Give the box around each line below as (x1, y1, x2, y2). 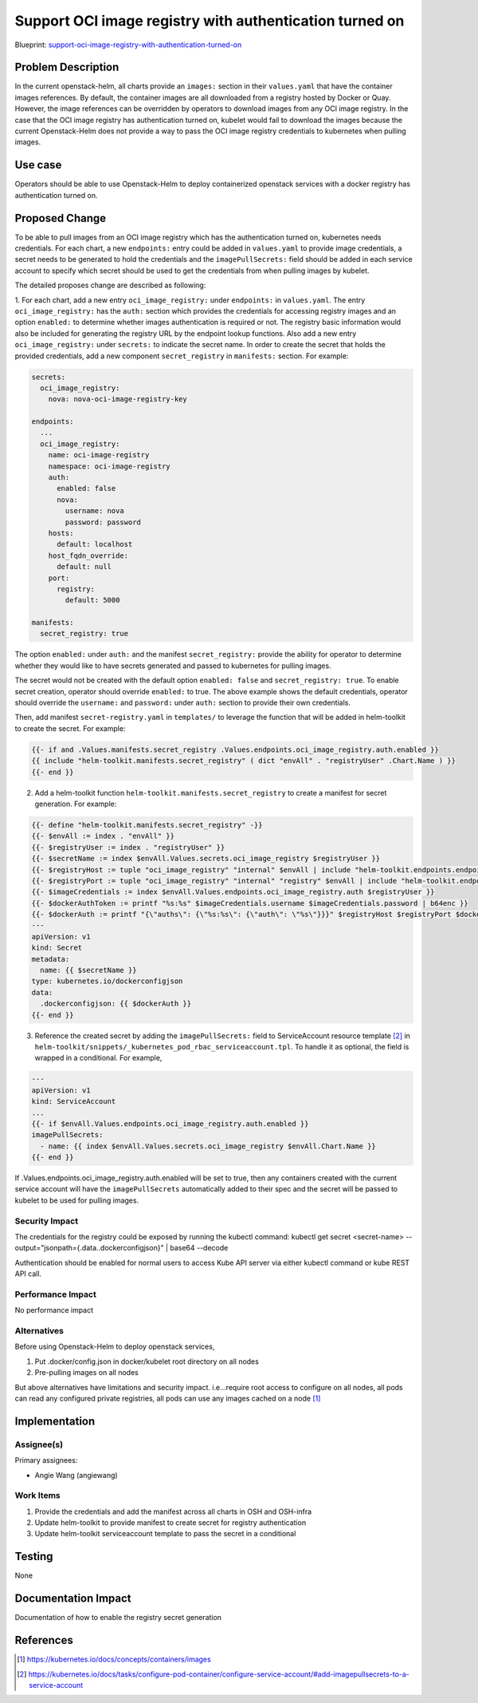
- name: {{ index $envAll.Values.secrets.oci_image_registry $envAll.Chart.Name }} (40, 1141, 376, 1151)
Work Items (14, 1490, 61, 1501)
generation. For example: (34, 799, 117, 808)
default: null (57, 563, 112, 571)
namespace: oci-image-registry (48, 461, 170, 471)
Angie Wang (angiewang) (34, 1470, 119, 1480)
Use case (14, 158, 62, 172)
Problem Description (14, 61, 119, 74)
